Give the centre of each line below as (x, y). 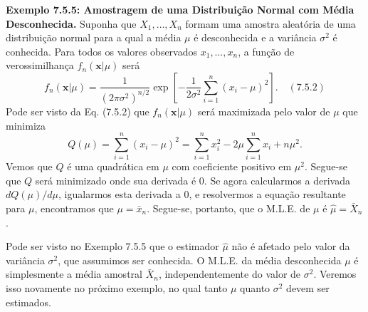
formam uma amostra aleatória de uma (270, 23)
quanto (255, 287)
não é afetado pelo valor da (291, 246)
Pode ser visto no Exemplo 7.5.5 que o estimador (112, 246)
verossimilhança (40, 65)
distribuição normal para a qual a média (94, 37)
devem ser (308, 287)
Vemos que (29, 166)
